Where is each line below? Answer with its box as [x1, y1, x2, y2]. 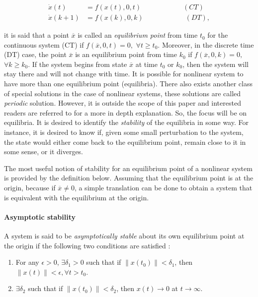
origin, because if [4, 182, 56, 192]
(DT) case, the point [4, 49, 67, 59]
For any [15, 257, 39, 267]
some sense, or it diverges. [4, 146, 84, 157]
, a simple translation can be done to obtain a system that [74, 182, 253, 192]
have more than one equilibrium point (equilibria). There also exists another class [4, 78, 253, 89]
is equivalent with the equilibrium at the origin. [4, 192, 149, 202]
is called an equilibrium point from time [78, 30, 198, 40]
